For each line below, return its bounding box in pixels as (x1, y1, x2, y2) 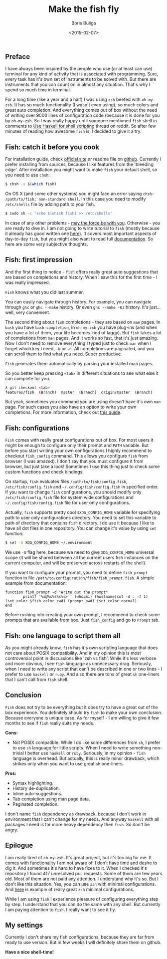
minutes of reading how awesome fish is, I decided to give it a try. (5, 128, 142, 134)
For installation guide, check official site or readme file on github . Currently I (5, 156, 161, 162)
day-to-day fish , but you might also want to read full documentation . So (5, 236, 154, 241)
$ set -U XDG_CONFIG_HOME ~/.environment (5, 540, 93, 545)
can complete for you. (5, 375, 51, 381)
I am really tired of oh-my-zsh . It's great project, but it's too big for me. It (5, 854, 152, 860)
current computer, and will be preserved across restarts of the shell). (5, 560, 147, 566)
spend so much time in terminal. (5, 87, 71, 93)
